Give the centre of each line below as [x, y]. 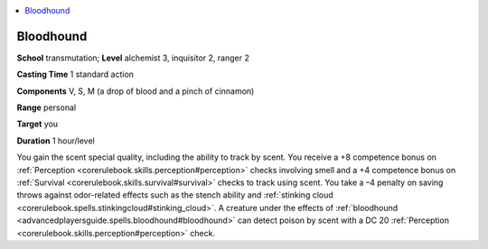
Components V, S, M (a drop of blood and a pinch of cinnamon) [136, 91]
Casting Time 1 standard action [75, 74]
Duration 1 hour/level [56, 141]
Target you [38, 124]
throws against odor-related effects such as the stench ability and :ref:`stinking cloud [175, 195]
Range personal [47, 107]
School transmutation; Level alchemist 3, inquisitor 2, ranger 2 [133, 58]
